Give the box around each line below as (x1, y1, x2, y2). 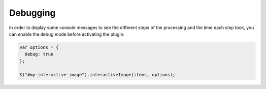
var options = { (19, 44, 59, 50)
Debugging (9, 7, 56, 18)
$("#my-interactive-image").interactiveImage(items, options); (19, 72, 176, 78)
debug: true (25, 52, 54, 57)
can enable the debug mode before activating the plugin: (9, 31, 125, 37)
